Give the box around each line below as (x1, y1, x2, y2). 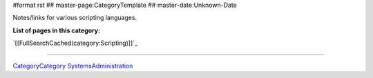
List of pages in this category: (12, 26, 100, 35)
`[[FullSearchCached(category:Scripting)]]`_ (12, 39, 138, 48)
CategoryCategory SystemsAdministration (12, 61, 133, 70)
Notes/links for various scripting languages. (12, 14, 137, 22)
